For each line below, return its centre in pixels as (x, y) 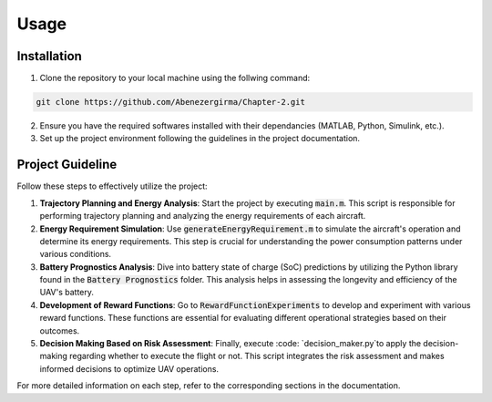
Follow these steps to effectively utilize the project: (113, 186)
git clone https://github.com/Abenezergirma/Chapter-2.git (170, 102)
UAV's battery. (67, 293)
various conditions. (76, 254)
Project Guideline (67, 165)
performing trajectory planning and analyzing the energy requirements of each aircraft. (203, 216)
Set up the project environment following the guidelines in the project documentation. (200, 139)
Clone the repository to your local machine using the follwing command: (175, 78)
